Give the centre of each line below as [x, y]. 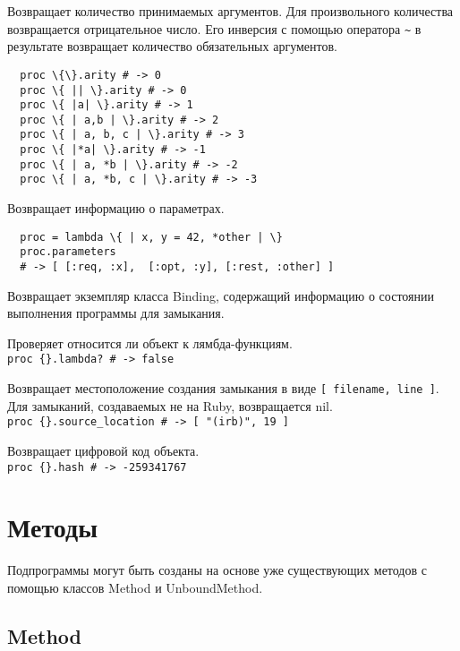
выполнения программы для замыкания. [116, 313]
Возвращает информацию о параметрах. [116, 208]
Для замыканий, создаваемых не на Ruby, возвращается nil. [170, 405]
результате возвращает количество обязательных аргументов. [172, 46]
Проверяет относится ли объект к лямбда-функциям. [150, 343]
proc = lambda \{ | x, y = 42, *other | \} [151, 237]
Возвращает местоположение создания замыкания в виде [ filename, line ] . [223, 388]
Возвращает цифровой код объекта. [103, 450]
